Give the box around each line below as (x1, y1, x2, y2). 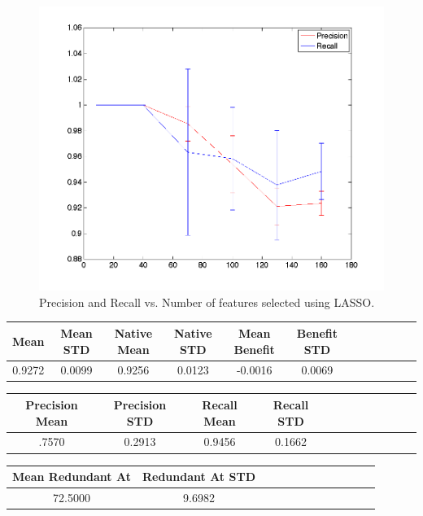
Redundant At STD (142, 468, 255, 484)
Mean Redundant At (12, 468, 131, 484)
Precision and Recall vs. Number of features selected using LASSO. (39, 293, 375, 310)
